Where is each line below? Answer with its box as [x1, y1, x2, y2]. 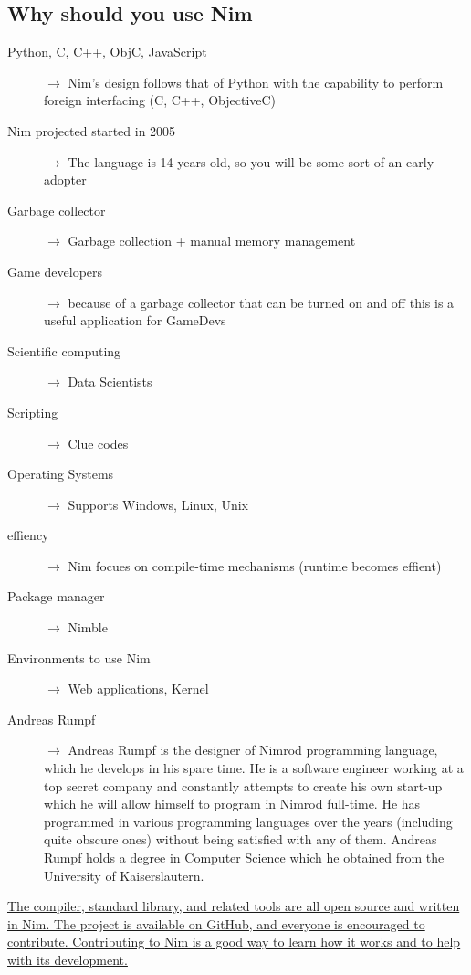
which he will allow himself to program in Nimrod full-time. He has [44, 794, 421, 813]
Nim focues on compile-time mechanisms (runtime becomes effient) [68, 556, 442, 575]
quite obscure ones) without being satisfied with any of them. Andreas [44, 830, 437, 849]
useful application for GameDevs [44, 311, 226, 330]
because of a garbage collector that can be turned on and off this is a [68, 292, 455, 312]
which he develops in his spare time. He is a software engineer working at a [44, 758, 464, 778]
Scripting [7, 402, 58, 421]
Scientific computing [7, 341, 121, 360]
